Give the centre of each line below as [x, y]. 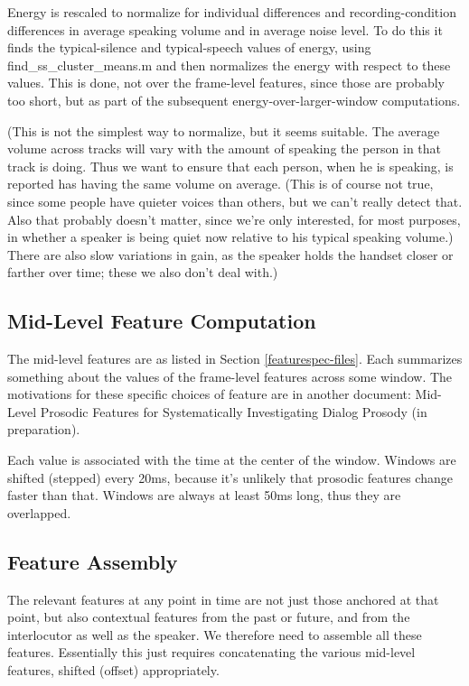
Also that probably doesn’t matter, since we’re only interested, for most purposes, [234, 219]
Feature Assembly [93, 561]
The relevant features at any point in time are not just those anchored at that [223, 599]
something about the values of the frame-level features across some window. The [230, 376]
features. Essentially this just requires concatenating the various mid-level [211, 652]
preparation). [44, 429]
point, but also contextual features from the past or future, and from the [209, 617]
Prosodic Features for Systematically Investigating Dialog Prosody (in [234, 411]
